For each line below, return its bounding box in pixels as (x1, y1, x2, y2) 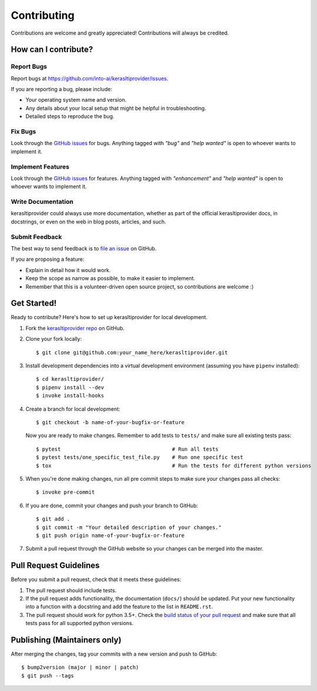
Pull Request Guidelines (11, 561, 100, 571)
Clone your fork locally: (25, 336, 82, 343)
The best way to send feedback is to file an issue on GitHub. (11, 245, 157, 252)
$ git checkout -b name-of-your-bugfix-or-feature (36, 419, 185, 425)
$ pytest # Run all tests (36, 445, 219, 452)
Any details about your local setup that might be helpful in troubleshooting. (25, 105, 207, 112)
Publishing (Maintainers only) (11, 635, 122, 645)
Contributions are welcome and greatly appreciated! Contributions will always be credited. (11, 29, 229, 36)
